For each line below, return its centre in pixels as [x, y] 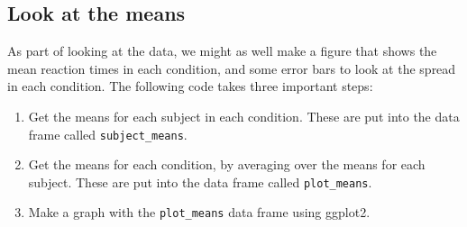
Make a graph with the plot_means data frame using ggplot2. [199, 212]
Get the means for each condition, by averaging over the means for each [227, 164]
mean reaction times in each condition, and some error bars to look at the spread [232, 68]
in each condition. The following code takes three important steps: [190, 86]
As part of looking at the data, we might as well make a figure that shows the [222, 51]
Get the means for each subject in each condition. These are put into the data [244, 116]
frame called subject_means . [108, 134]
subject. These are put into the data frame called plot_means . [200, 182]
